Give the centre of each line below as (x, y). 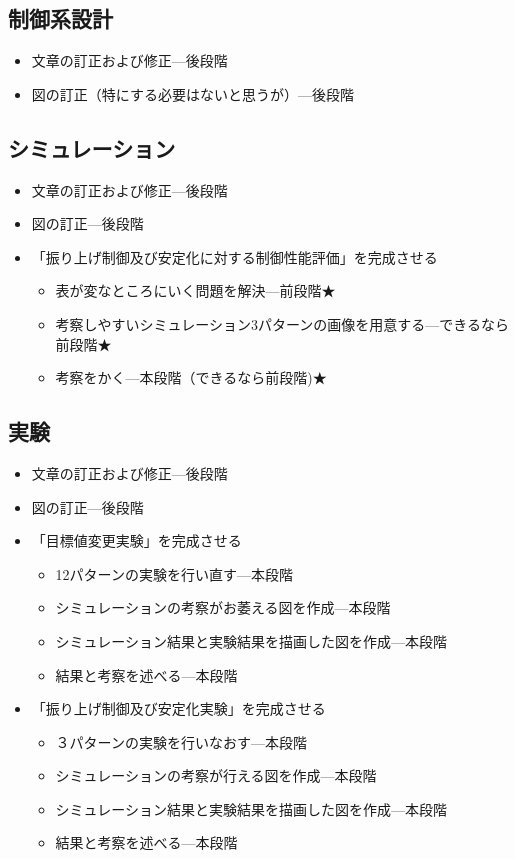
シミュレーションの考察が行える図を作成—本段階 (216, 775)
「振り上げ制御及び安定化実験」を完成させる (178, 708)
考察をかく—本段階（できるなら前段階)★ (191, 377)
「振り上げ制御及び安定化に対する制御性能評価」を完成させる (234, 256)
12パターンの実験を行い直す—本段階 (174, 573)
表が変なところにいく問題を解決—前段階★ (195, 290)
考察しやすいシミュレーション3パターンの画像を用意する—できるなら (282, 323)
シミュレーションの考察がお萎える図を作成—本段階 (223, 607)
